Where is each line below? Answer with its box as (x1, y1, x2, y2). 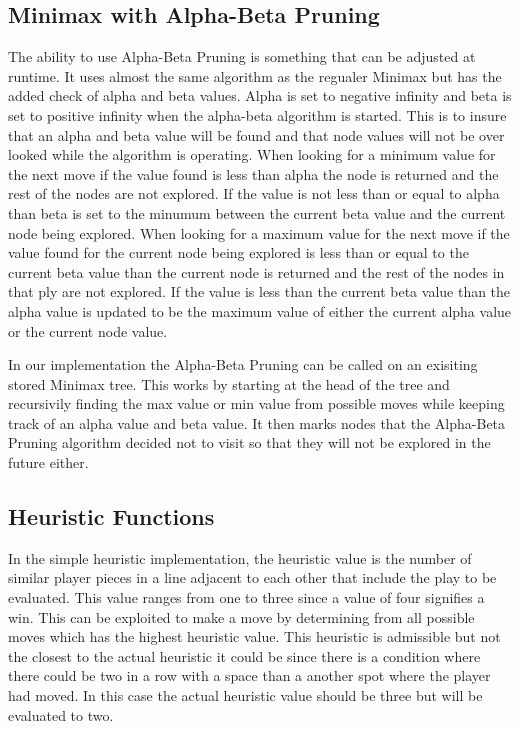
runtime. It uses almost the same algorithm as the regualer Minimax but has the (8, 65, 502, 86)
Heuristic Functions (8, 501, 215, 532)
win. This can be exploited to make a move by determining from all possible (8, 606, 475, 627)
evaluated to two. (8, 704, 114, 725)
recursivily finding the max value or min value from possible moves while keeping (8, 393, 505, 414)
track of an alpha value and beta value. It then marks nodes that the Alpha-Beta (8, 412, 506, 433)
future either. (8, 452, 89, 473)
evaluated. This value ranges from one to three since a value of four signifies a (8, 587, 485, 608)
